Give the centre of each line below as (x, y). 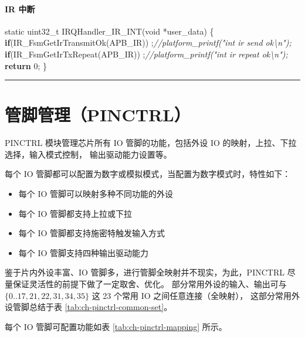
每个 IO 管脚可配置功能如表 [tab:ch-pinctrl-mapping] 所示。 (116, 326)
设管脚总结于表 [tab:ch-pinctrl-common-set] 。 (89, 307)
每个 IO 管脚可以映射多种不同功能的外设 (96, 194)
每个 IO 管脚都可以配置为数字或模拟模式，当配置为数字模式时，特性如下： (148, 174)
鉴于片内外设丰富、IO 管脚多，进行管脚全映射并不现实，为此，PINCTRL (145, 272)
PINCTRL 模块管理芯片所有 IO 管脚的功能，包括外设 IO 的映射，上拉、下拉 (151, 143)
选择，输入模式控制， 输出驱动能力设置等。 (88, 154)
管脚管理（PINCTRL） (98, 115)
